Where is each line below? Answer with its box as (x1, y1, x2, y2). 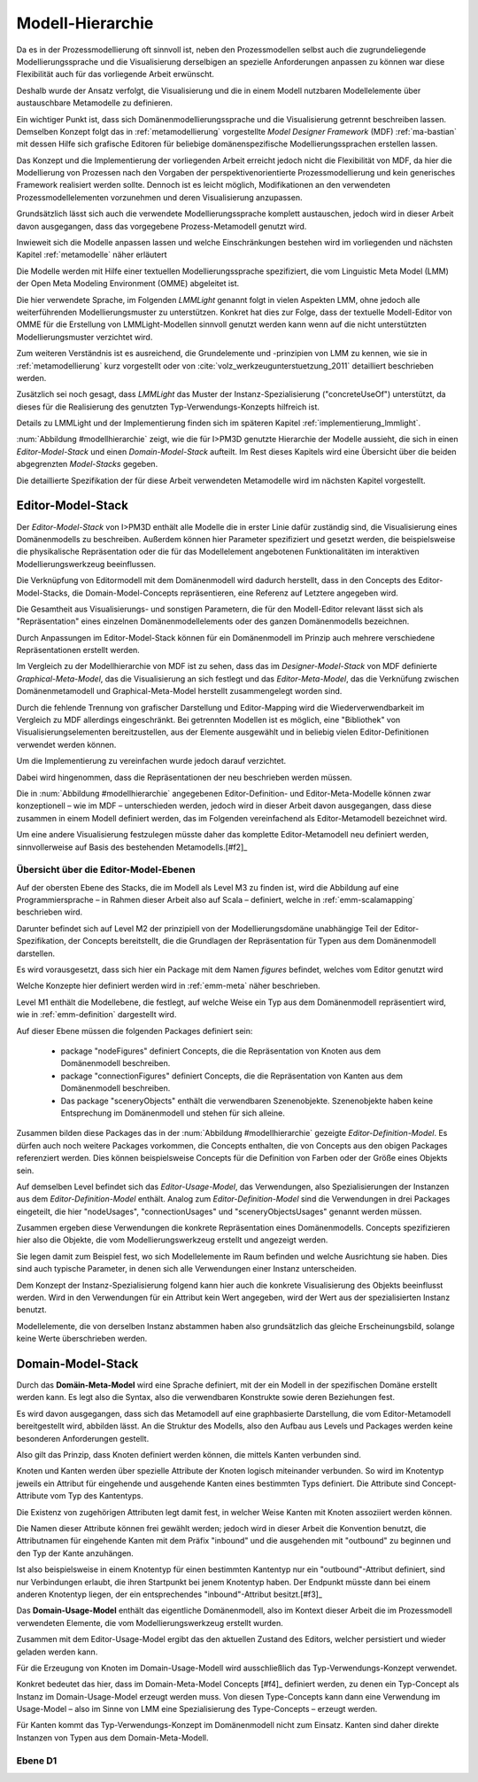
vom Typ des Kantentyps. (50, 1490, 143, 1501)
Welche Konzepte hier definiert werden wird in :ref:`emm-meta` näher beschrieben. (16, 980, 320, 992)
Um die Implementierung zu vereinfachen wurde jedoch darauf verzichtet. (16, 756, 287, 766)
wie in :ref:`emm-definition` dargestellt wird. (16, 1009, 177, 1020)
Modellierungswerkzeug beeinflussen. (16, 558, 157, 569)
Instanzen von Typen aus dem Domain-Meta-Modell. (16, 1732, 209, 1743)
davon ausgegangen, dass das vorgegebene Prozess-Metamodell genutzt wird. (16, 221, 307, 231)
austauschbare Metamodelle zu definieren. (16, 97, 173, 108)
